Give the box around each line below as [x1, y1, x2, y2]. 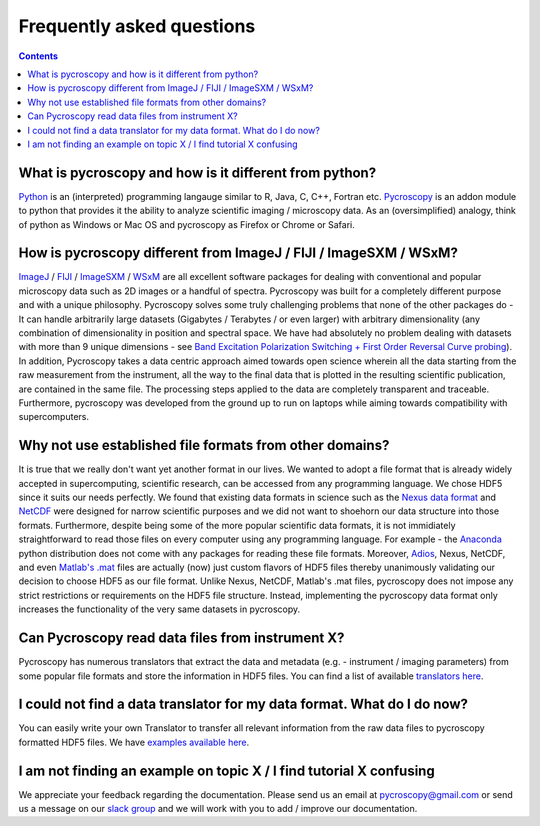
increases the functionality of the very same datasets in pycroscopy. [18, 603, 301, 615]
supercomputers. [18, 411, 90, 423]
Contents [18, 50, 59, 62]
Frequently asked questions [18, 15, 256, 37]
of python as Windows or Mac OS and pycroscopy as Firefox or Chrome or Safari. [18, 218, 355, 230]
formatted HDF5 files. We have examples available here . [18, 736, 250, 748]
